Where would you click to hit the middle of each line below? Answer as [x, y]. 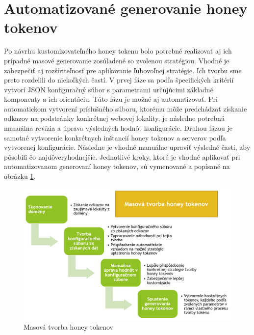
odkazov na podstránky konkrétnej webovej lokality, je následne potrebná [114, 118]
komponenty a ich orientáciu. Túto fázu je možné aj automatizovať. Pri [111, 99]
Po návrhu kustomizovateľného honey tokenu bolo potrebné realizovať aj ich [118, 51]
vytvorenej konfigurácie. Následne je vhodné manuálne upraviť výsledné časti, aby [127, 147]
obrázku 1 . [20, 176]
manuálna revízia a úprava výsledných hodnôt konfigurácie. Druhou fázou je [118, 128]
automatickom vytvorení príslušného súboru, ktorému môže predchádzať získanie [126, 108]
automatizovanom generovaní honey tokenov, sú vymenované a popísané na [117, 166]
